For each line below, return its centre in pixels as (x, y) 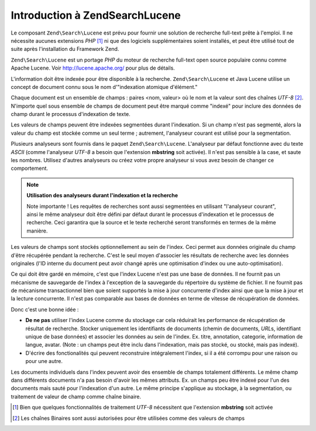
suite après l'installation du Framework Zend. (65, 49)
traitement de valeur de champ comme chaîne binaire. (76, 396)
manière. (37, 231)
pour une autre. (44, 361)
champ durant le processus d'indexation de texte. (71, 114)
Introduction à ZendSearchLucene (96, 15)
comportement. (30, 168)
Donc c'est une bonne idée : (45, 309)
